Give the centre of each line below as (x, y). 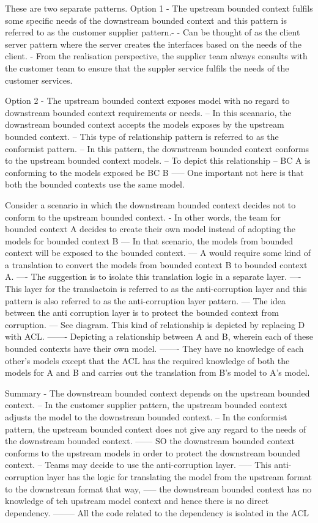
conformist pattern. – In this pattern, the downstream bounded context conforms (157, 148)
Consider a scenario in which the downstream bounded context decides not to (150, 204)
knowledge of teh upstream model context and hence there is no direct (137, 501)
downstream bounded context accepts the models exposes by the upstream (145, 124)
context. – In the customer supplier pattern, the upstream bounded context (146, 405)
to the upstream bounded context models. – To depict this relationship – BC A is (158, 160)
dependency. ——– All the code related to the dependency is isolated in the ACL (157, 512)
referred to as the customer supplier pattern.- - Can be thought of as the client (153, 32)
